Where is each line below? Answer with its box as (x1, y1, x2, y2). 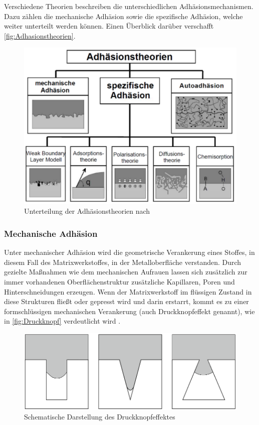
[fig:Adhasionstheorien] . (4, 30, 76, 41)
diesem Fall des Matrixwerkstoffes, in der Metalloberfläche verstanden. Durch (4, 256, 241, 267)
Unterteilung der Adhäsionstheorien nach (24, 206, 150, 216)
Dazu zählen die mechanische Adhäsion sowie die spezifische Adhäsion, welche (4, 11, 243, 21)
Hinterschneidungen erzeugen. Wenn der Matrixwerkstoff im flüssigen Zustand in (4, 286, 252, 297)
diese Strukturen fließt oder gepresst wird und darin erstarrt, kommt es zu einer (4, 296, 249, 307)
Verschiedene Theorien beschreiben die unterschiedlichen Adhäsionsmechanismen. (4, 1, 253, 11)
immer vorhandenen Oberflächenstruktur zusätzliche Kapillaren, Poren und (4, 276, 235, 287)
